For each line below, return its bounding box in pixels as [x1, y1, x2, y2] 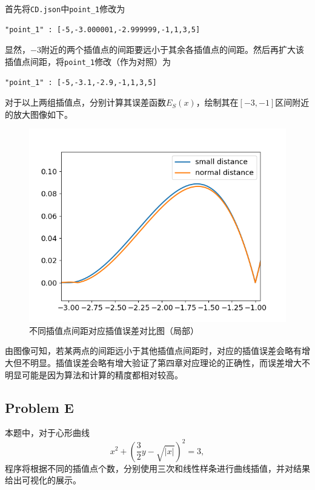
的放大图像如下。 [5, 107, 73, 120]
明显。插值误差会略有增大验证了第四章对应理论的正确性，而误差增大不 [30, 356, 310, 369]
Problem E [5, 398, 74, 417]
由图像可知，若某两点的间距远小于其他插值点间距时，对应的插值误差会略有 [5, 344, 302, 357]
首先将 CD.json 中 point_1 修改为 [5, 2, 125, 15]
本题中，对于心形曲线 [5, 426, 90, 439]
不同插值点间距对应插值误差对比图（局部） [29, 324, 199, 336]
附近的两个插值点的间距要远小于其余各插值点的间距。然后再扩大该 [41, 43, 304, 56]
